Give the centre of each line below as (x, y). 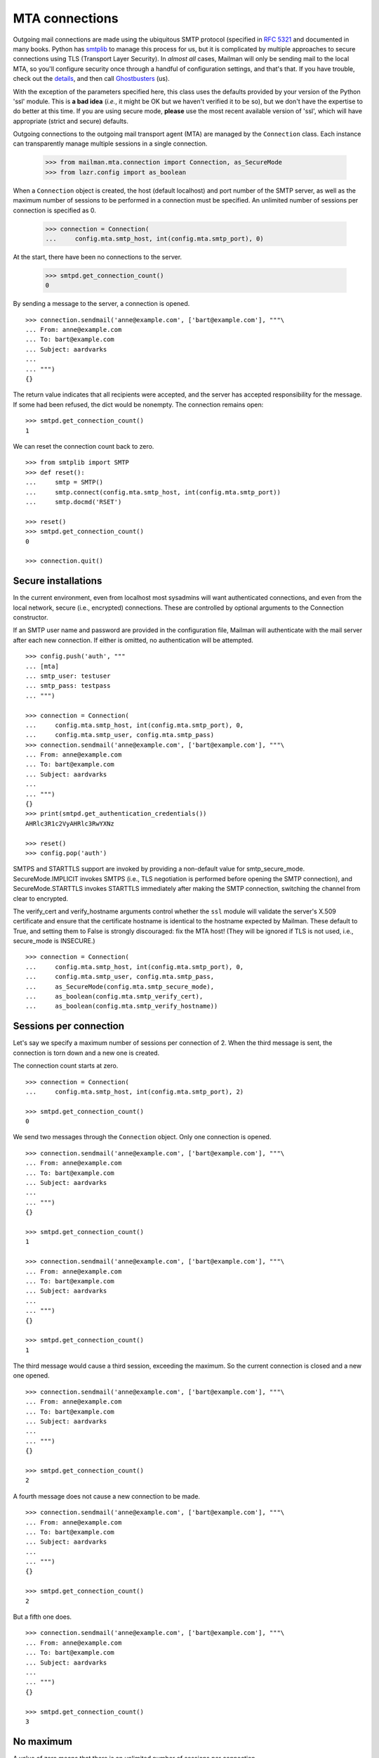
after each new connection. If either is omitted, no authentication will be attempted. (133, 640)
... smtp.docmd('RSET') (74, 502)
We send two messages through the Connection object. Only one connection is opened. (142, 1137)
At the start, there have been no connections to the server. (98, 257)
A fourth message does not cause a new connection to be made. (106, 1496)
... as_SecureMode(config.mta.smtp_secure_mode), (120, 987)
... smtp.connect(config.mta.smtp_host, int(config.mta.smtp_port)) (153, 492)
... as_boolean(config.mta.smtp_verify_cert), (114, 996)
